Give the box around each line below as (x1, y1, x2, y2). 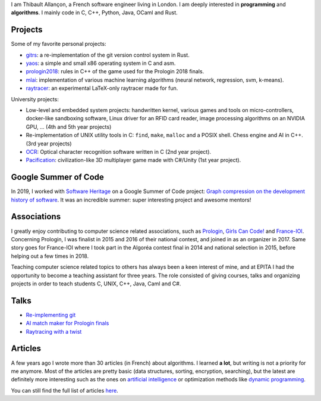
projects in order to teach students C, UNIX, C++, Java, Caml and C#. (11, 280, 181, 287)
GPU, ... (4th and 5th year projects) (26, 123, 112, 130)
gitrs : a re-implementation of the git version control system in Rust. (26, 51, 190, 58)
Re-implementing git (26, 311, 76, 318)
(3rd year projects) (26, 140, 72, 147)
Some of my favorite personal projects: (11, 41, 106, 48)
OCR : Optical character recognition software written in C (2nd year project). (26, 148, 211, 155)
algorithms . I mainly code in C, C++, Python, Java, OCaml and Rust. (11, 9, 178, 16)
